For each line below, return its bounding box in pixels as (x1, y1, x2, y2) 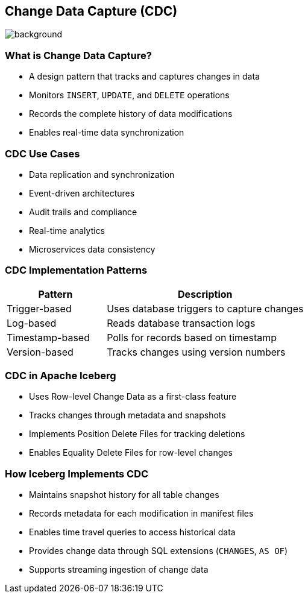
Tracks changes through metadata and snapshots (29, 410, 226, 421)
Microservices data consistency (29, 244, 156, 254)
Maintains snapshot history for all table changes (29, 489, 219, 500)
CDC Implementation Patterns (5, 264, 148, 277)
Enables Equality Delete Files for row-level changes (29, 447, 233, 458)
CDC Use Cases (5, 147, 80, 160)
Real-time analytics (29, 225, 105, 236)
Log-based (7, 316, 57, 329)
